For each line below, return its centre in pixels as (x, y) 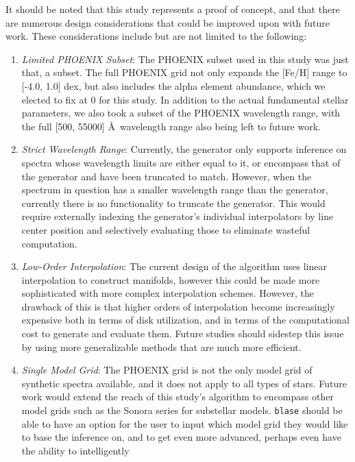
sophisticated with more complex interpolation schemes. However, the (168, 293)
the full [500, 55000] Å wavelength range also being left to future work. (171, 126)
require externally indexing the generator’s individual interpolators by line (177, 216)
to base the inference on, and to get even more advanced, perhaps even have (181, 437)
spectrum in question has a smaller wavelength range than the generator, (175, 190)
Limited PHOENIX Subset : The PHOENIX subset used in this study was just (185, 59)
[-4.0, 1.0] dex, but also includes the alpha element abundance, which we (173, 85)
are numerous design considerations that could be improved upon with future (168, 22)
